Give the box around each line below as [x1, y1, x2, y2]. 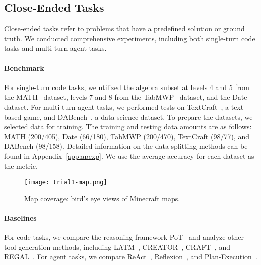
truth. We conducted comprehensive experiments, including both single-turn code [4, 33, 255, 43]
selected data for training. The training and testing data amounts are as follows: [4, 121, 252, 132]
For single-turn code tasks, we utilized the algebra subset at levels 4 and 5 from [4, 81, 249, 92]
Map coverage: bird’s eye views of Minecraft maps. [24, 193, 180, 203]
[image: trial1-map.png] [24, 179, 107, 186]
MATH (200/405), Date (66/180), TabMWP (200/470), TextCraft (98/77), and [4, 131, 249, 141]
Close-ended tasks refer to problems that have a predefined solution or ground [4, 23, 245, 34]
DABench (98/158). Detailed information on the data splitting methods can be [4, 141, 248, 151]
